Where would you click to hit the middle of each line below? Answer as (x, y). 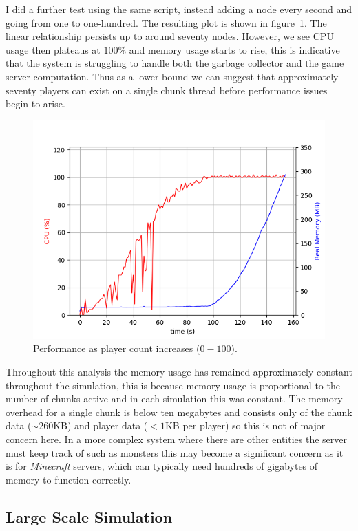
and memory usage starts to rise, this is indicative (234, 49)
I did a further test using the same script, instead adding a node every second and (179, 9)
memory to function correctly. (69, 479)
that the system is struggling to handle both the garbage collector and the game (175, 63)
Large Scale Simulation (89, 516)
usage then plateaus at (53, 49)
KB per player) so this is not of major (245, 425)
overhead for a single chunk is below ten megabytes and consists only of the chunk (179, 412)
